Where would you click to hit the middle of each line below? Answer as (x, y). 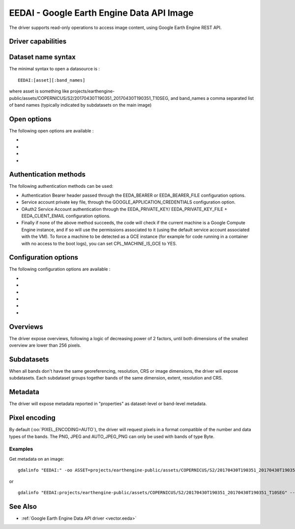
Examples (21, 449)
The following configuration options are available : (60, 269)
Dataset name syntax (42, 57)
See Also (23, 506)
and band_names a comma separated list (212, 98)
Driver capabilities (38, 42)
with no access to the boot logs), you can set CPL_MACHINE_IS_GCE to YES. (99, 243)
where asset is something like (39, 91)
